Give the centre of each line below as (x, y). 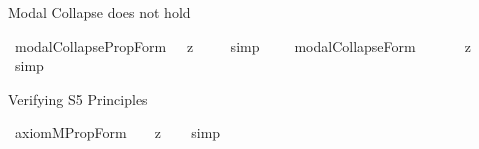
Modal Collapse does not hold (99, 12)
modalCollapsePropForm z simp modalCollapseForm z (242, 45)
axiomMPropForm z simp (117, 132)
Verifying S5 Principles (78, 98)
